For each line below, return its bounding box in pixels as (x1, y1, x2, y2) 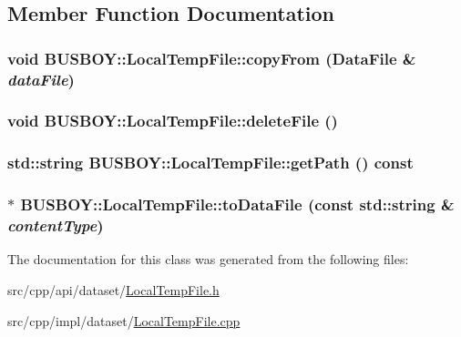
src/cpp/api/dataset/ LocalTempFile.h (7, 280, 220, 299)
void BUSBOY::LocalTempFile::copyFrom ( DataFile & (7, 46, 416, 69)
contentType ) (7, 214, 104, 237)
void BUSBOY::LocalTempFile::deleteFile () (7, 109, 338, 132)
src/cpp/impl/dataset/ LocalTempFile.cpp (7, 311, 241, 330)
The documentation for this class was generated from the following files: (7, 250, 409, 269)
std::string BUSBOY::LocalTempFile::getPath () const (7, 151, 414, 174)
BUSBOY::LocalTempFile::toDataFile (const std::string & (20, 193, 455, 216)
